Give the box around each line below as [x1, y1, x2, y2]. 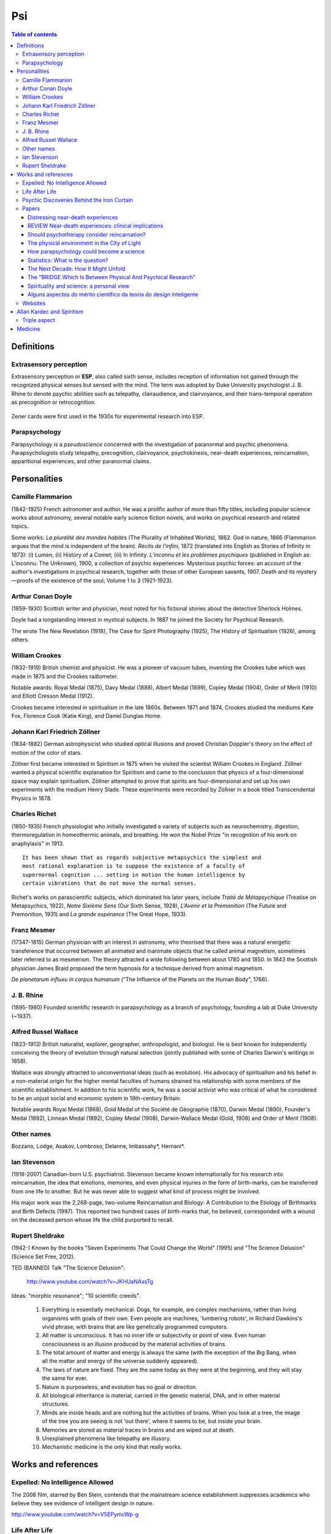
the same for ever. [42, 1374, 88, 1382]
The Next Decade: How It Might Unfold [28, 265, 126, 272]
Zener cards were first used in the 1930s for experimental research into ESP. [11, 412, 205, 420]
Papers [22, 205, 40, 212]
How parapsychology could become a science [28, 248, 145, 255]
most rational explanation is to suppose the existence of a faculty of [22, 863, 245, 869]
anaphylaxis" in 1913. [11, 839, 64, 847]
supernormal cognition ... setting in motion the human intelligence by [22, 871, 245, 878]
